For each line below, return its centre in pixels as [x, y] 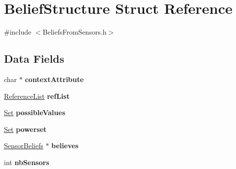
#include [18, 32]
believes [65, 146]
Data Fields [34, 59]
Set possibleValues [35, 112]
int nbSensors [27, 162]
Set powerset [25, 129]
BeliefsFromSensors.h [75, 32]
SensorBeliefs [24, 146]
